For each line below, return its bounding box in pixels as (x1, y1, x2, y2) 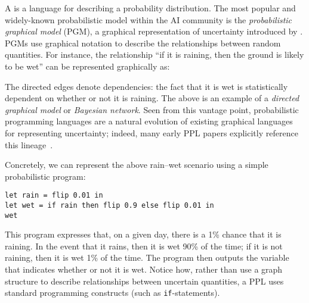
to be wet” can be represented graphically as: (5, 60, 170, 72)
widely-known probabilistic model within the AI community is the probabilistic (5, 13, 292, 26)
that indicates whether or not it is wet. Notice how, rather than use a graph (5, 263, 283, 276)
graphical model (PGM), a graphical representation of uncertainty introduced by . (5, 25, 303, 38)
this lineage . (5, 138, 53, 151)
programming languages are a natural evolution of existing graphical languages (5, 115, 293, 127)
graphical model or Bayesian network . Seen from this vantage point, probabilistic (5, 103, 299, 115)
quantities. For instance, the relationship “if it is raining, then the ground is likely (5, 48, 304, 61)
